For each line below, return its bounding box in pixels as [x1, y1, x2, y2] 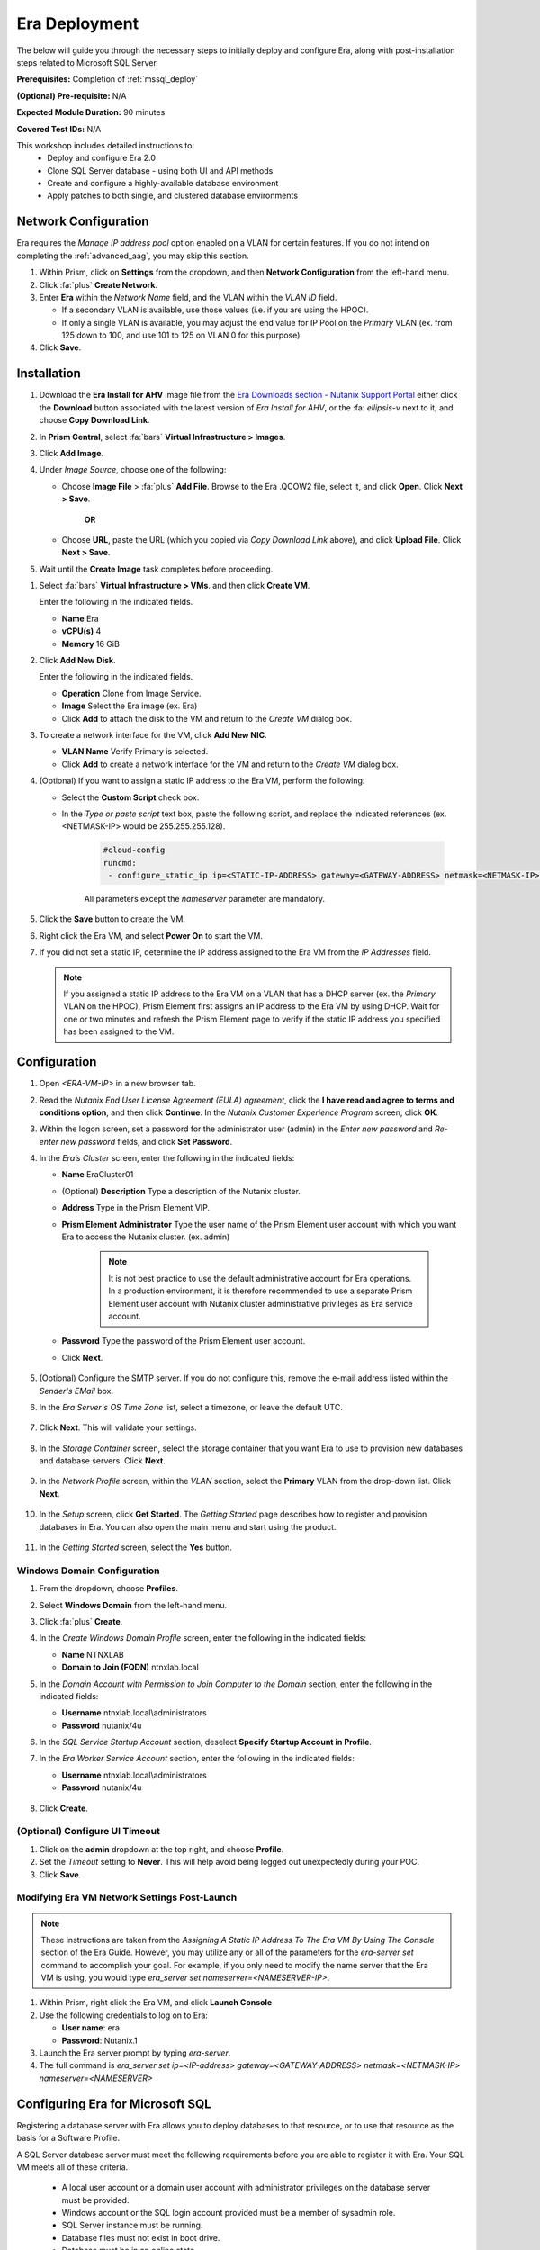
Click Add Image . [39, 447, 103, 458]
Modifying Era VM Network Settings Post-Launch [16, 1891, 238, 1903]
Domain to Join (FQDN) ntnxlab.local [61, 1661, 200, 1673]
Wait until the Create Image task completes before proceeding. [39, 563, 274, 574]
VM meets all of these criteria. [16, 2161, 129, 2173]
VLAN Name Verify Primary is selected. [61, 746, 209, 757]
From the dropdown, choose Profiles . [39, 1583, 179, 1594]
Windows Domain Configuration [16, 1564, 160, 1577]
